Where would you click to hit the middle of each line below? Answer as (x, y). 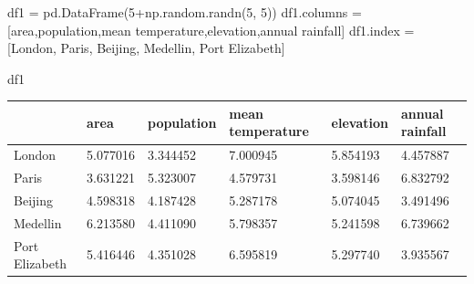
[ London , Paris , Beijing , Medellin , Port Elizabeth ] (146, 48)
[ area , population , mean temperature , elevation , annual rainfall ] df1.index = (211, 30)
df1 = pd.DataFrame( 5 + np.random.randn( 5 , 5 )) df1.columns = (185, 12)
